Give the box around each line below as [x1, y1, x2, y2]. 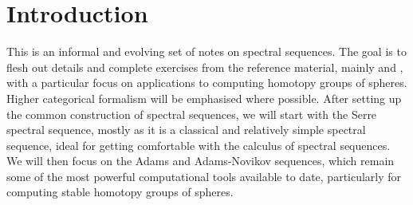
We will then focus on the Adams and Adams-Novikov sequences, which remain [6, 152, 395, 169]
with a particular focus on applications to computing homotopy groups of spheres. [6, 74, 407, 91]
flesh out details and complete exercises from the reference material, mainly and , [6, 58, 403, 75]
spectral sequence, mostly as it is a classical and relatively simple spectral [6, 121, 366, 138]
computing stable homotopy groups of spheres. [6, 183, 234, 200]
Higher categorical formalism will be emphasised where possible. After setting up [6, 89, 402, 106]
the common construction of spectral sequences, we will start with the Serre [6, 105, 377, 122]
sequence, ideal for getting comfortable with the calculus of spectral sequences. [6, 136, 391, 153]
